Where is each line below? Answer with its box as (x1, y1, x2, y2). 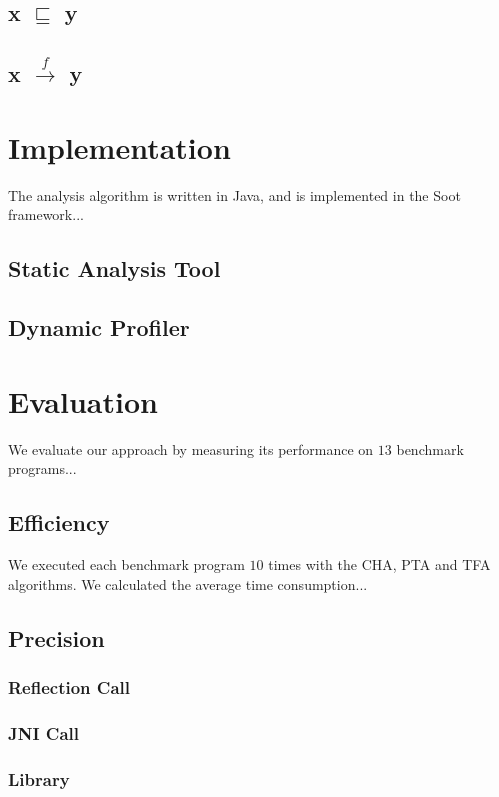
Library (8, 766, 70, 791)
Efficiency (8, 507, 110, 538)
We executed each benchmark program (8, 554, 245, 575)
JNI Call (8, 720, 80, 745)
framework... (8, 204, 84, 225)
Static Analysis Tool (8, 253, 221, 284)
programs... (8, 458, 77, 479)
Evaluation (8, 380, 158, 421)
